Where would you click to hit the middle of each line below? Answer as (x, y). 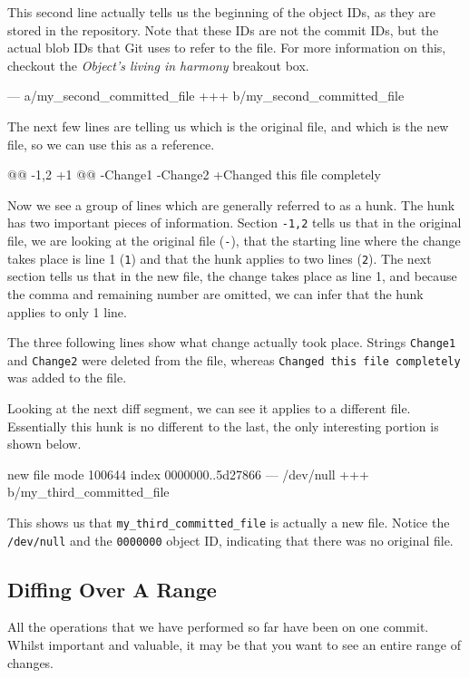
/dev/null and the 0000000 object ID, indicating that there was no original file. (230, 540)
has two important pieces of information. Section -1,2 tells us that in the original (234, 223)
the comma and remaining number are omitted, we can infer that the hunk (215, 293)
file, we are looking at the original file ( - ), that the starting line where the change (234, 240)
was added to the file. (67, 378)
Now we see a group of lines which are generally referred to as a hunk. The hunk (231, 204)
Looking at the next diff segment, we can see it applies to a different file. (209, 408)
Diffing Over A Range (112, 589)
